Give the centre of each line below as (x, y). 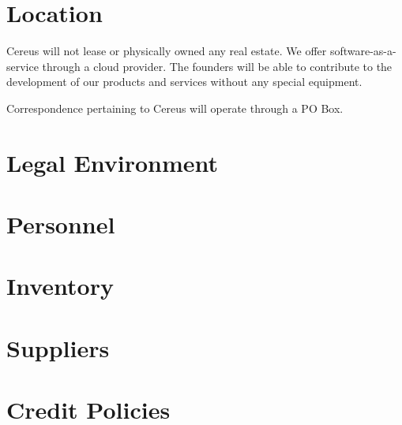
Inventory (60, 286)
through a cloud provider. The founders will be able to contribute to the (217, 66)
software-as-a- (363, 51)
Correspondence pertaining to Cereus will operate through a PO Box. (175, 108)
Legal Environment (112, 162)
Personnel (61, 224)
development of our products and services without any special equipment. (184, 82)
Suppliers (58, 347)
